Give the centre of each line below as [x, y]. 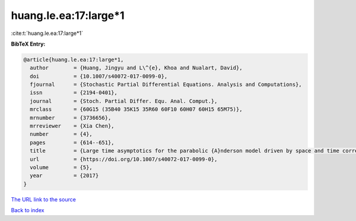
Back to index [28, 210]
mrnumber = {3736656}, [71, 118]
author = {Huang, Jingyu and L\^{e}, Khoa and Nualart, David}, [136, 68]
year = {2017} [64, 176]
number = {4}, [61, 134]
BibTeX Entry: [28, 44]
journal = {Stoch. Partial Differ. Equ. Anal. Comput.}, [124, 101]
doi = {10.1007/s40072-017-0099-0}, [99, 76]
